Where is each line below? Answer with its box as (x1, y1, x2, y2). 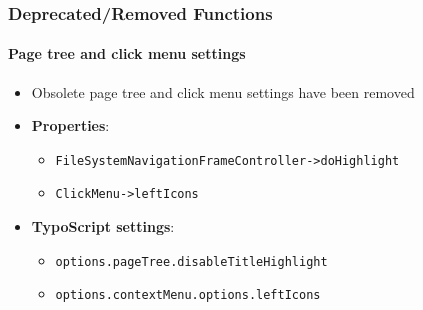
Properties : (31, 115, 110, 136)
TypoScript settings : (31, 216, 175, 237)
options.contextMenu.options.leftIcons (55, 288, 321, 303)
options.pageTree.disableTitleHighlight (55, 254, 328, 269)
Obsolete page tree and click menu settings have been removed (31, 81, 415, 102)
